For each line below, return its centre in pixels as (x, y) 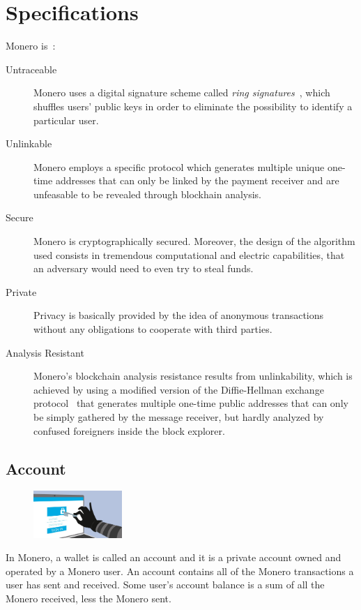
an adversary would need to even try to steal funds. (144, 268)
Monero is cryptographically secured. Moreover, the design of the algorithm (194, 241)
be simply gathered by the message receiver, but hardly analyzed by (179, 417)
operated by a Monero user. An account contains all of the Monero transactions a (180, 571)
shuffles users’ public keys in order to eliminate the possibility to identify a (193, 106)
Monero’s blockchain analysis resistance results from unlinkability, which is (193, 376)
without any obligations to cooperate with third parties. (153, 329)
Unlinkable (29, 143)
